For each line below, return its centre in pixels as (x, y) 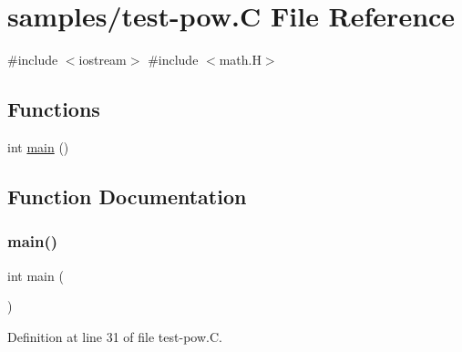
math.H (240, 60)
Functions (54, 109)
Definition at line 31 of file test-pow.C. (115, 336)
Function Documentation (127, 196)
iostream (103, 60)
